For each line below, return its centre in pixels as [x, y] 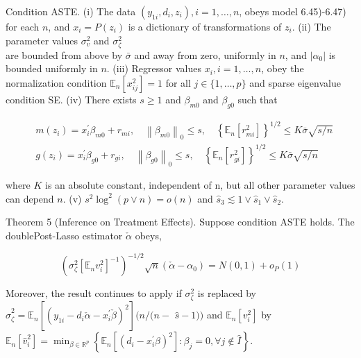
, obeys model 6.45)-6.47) [293, 11]
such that [258, 99]
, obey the [283, 68]
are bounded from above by [64, 54]
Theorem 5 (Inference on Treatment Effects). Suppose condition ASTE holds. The [180, 222]
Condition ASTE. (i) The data [71, 11]
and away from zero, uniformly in [205, 54]
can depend [30, 198]
